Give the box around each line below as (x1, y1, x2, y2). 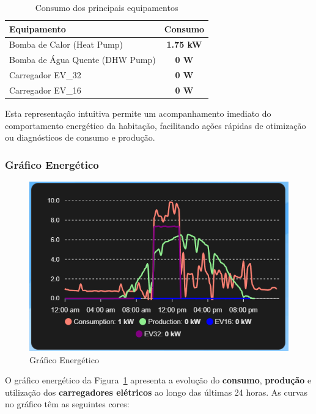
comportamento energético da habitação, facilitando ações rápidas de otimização (5, 119, 306, 131)
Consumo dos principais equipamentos (35, 1, 178, 13)
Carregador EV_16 (9, 83, 81, 96)
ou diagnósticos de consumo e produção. (5, 131, 155, 144)
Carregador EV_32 (9, 68, 81, 81)
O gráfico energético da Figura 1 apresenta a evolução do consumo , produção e (5, 374, 312, 386)
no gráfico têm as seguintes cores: (5, 397, 130, 410)
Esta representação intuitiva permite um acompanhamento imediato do (5, 107, 271, 120)
